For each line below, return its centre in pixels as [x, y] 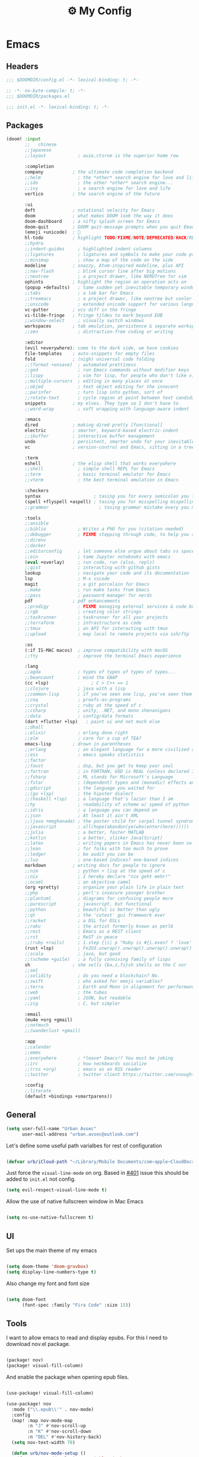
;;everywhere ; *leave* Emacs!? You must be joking [99, 1058]
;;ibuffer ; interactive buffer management [90, 436]
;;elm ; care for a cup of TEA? [83, 738]
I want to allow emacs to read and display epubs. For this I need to [87, 1338]
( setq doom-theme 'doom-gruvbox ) [47, 1266]
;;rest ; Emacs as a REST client [83, 932]
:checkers [37, 491]
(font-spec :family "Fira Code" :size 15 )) [76, 1305]
